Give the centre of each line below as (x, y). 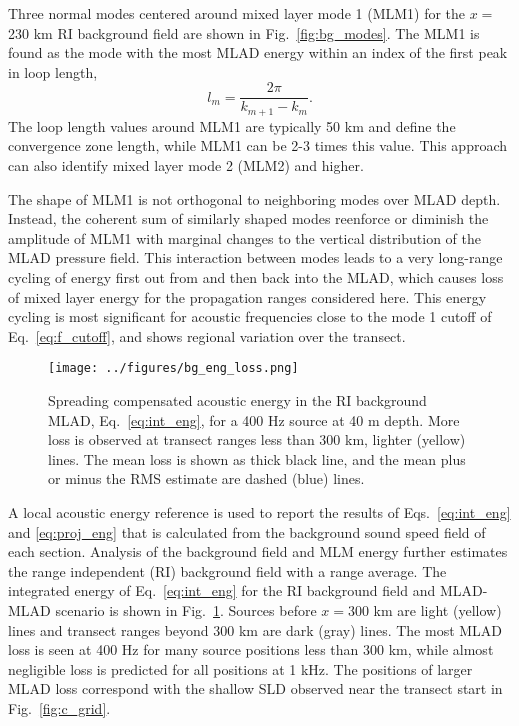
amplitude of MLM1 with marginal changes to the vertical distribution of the (245, 237)
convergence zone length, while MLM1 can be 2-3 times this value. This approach (258, 145)
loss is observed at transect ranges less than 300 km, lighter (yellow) (257, 439)
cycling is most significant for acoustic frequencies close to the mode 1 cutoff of (250, 316)
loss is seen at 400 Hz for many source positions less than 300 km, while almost (251, 649)
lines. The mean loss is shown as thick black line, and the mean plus (257, 458)
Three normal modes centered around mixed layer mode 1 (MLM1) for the (237, 13)
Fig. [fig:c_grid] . (59, 707)
